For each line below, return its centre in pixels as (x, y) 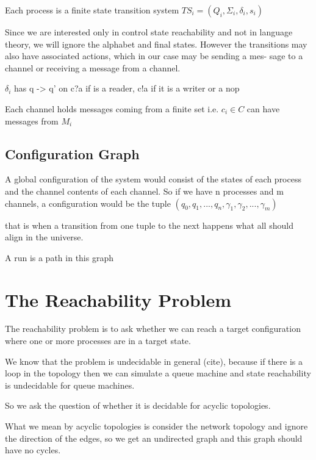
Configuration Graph (72, 153)
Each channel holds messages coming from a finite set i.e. (112, 108)
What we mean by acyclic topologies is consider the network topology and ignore (156, 426)
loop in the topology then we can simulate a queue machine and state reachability (158, 373)
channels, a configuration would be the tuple (88, 203)
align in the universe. (44, 237)
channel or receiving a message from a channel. (93, 67)
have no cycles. (33, 450)
